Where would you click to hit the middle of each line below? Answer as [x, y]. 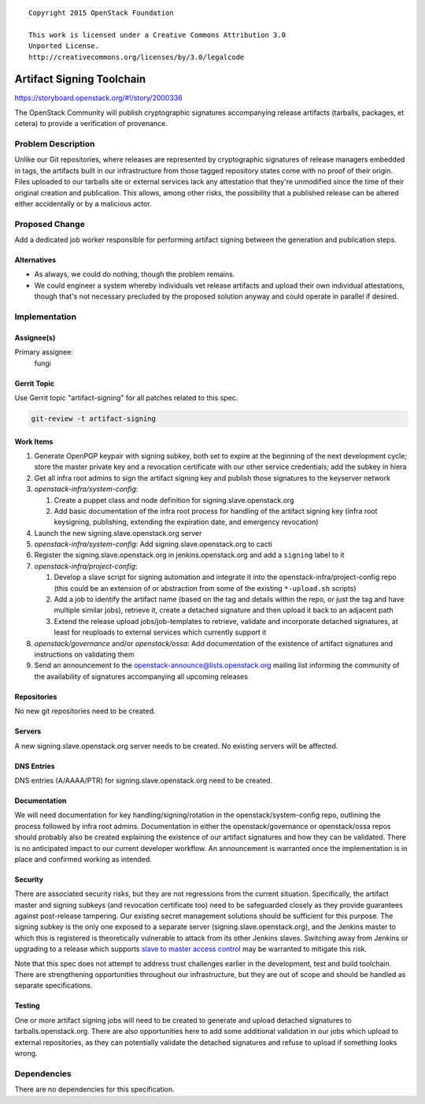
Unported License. [64, 46]
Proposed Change [50, 224]
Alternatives [35, 260]
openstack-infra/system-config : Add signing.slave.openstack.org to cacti [153, 545]
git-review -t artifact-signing [94, 418]
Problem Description [55, 144]
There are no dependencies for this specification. [94, 1089]
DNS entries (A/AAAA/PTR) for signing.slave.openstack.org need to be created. [144, 780]
